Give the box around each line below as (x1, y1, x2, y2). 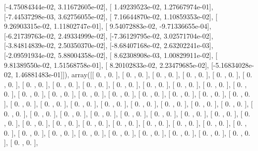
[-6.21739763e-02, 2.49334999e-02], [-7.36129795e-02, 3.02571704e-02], (4, 30, 213, 41)
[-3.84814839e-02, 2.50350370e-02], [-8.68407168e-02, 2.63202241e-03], (4, 40, 213, 50)
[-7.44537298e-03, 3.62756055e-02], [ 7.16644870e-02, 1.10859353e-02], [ (4, 11, 218, 21)
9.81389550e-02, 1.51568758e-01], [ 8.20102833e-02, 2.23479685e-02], (4, 59, 209, 70)
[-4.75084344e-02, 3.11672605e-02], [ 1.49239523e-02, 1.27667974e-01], (4, 1, 213, 11)
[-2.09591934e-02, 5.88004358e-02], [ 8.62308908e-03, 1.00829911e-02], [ (4, 50, 218, 60)
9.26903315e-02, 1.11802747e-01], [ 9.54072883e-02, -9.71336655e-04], (4, 21, 211, 31)
